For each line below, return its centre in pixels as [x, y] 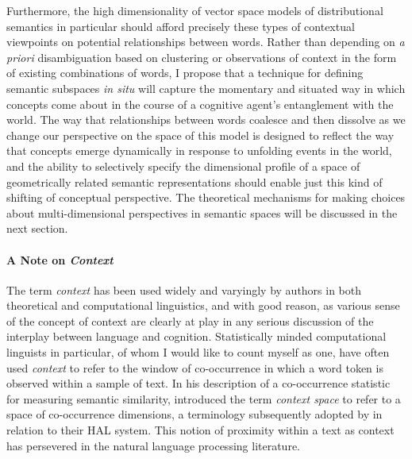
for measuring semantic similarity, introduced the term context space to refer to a [204, 398]
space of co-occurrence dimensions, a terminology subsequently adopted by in [194, 414]
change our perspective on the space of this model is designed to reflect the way [200, 135]
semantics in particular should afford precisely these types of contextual [181, 26]
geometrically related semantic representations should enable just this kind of [194, 181]
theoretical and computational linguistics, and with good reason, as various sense [203, 305]
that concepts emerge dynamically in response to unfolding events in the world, [199, 150]
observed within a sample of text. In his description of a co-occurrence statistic [198, 383]
